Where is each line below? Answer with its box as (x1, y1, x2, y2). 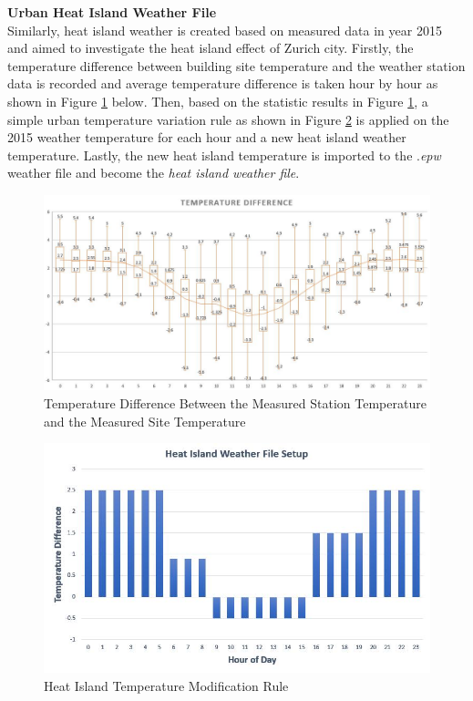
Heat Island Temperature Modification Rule (44, 676, 289, 695)
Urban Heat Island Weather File (7, 3, 217, 21)
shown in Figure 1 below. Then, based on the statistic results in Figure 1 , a (7, 91, 428, 110)
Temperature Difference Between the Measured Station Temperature (44, 394, 427, 413)
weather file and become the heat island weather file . (7, 163, 300, 182)
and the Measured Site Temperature (44, 411, 246, 430)
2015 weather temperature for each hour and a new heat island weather (7, 128, 406, 147)
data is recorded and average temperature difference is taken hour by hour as (7, 74, 438, 93)
